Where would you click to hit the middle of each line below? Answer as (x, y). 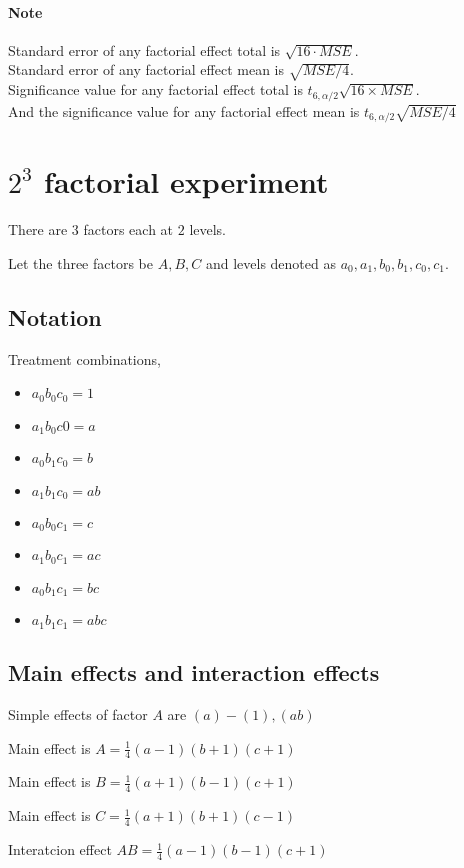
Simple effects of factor (78, 714)
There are (38, 229)
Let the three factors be (80, 262)
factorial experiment (186, 181)
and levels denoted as (270, 262)
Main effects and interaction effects (194, 672)
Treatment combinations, (84, 358)
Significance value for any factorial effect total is (155, 89)
